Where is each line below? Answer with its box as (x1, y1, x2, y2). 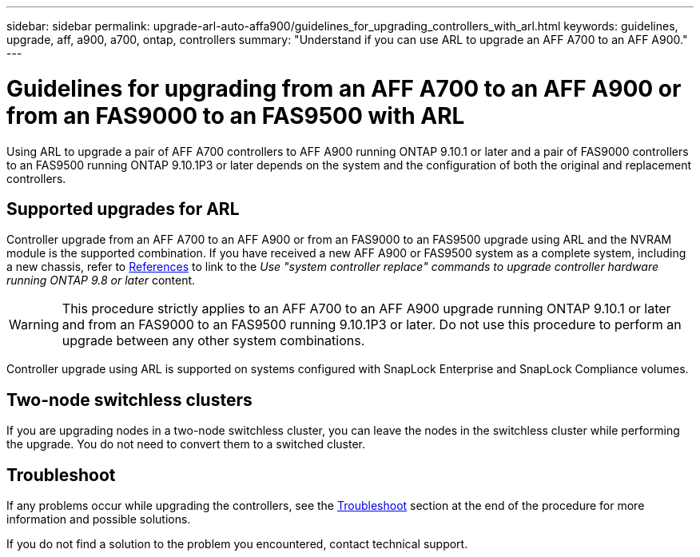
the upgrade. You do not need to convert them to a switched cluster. (6, 437, 365, 452)
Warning (9, 316, 59, 333)
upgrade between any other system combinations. (62, 332, 365, 349)
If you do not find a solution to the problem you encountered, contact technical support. (6, 537, 468, 551)
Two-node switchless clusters (6, 389, 253, 410)
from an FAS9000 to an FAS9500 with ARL (6, 101, 465, 129)
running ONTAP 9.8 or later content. (6, 273, 196, 288)
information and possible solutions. (6, 512, 191, 527)
